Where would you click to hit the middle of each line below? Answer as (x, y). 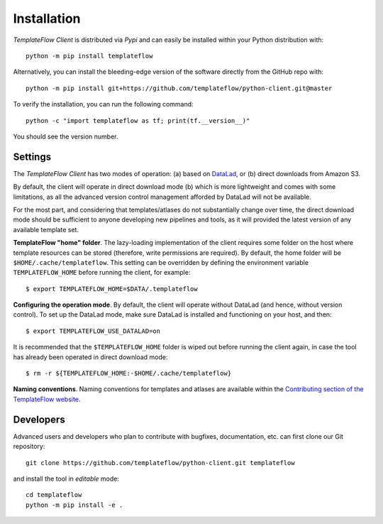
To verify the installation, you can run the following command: (104, 104)
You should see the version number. (66, 136)
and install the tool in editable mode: (66, 479)
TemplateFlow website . (47, 399)
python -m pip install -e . (74, 505)
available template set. (46, 229)
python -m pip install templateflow (89, 56)
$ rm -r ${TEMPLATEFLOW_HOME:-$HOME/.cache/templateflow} (129, 373)
